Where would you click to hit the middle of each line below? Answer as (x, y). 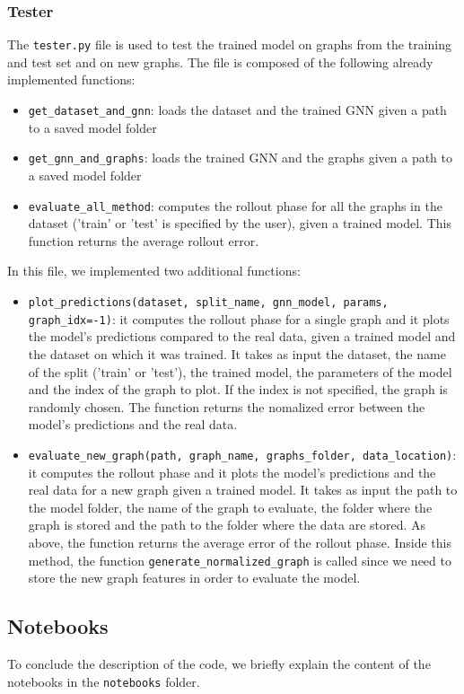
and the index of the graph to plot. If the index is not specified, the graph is (238, 389)
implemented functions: (71, 79)
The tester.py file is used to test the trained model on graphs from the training (230, 44)
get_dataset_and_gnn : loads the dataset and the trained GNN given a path (237, 110)
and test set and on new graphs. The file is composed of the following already (220, 61)
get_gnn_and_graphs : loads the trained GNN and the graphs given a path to (241, 158)
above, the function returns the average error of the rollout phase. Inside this (240, 542)
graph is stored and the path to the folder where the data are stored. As (227, 525)
